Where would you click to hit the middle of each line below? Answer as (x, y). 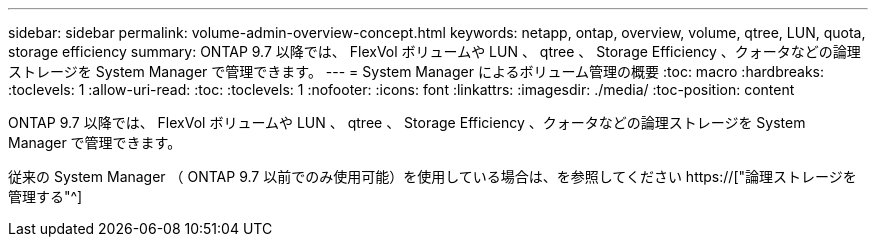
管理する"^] (45, 196)
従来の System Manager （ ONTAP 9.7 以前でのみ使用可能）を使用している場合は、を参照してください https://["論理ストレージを (432, 176)
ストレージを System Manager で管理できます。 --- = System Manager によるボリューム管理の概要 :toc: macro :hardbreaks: (416, 71)
